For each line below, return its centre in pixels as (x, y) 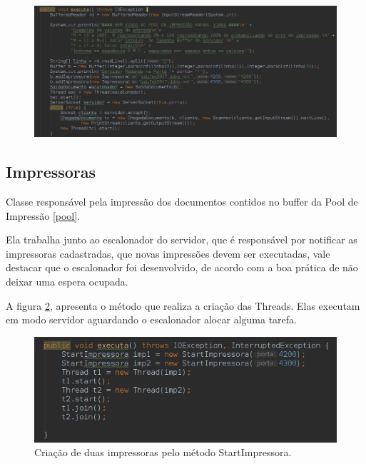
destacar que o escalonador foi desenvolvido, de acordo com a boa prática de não (182, 267)
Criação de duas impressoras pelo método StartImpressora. (163, 452)
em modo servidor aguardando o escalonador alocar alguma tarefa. (151, 319)
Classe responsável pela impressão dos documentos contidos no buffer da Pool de (182, 202)
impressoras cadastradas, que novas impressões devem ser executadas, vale (168, 253)
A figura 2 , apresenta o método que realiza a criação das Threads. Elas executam (183, 305)
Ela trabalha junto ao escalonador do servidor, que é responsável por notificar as (182, 239)
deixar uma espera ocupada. (67, 282)
